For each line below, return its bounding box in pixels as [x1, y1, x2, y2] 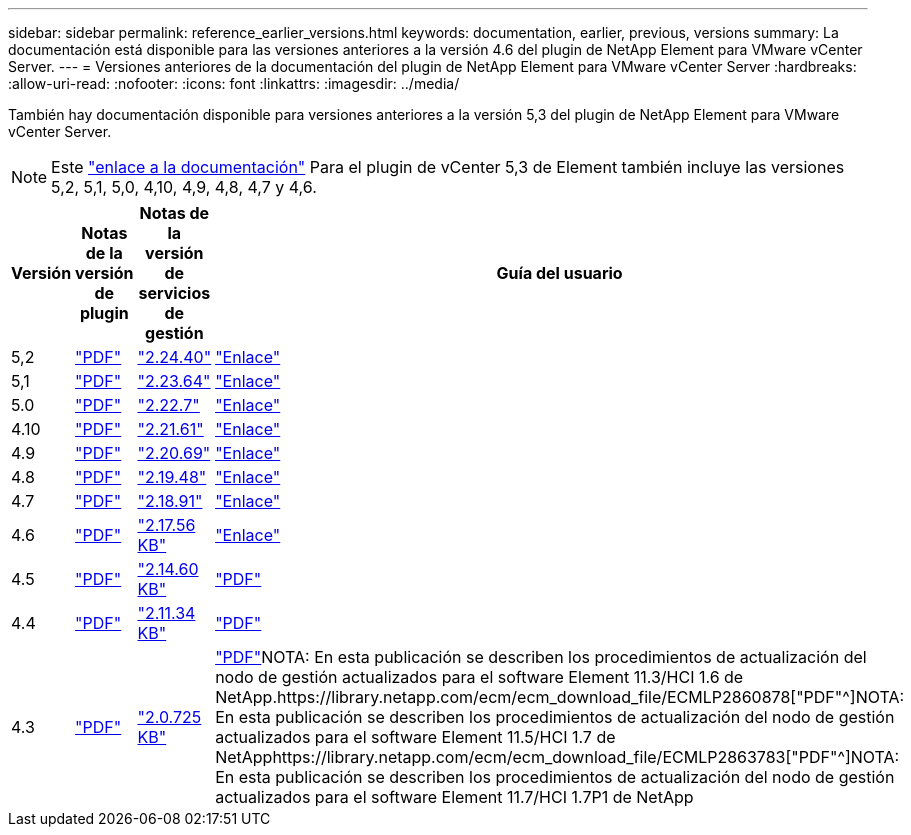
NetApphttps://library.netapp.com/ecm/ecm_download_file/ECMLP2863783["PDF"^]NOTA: [215, 747, 900, 767]
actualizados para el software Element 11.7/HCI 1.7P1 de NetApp [215, 787, 694, 807]
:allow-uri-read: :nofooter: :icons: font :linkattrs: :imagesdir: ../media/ [8, 75, 460, 92]
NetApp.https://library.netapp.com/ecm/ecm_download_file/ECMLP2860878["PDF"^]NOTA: [215, 687, 905, 707]
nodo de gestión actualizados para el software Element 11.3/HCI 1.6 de [215, 667, 744, 687]
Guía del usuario [496, 263, 623, 283]
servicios [138, 283, 211, 303]
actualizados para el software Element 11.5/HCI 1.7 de [215, 727, 616, 747]
